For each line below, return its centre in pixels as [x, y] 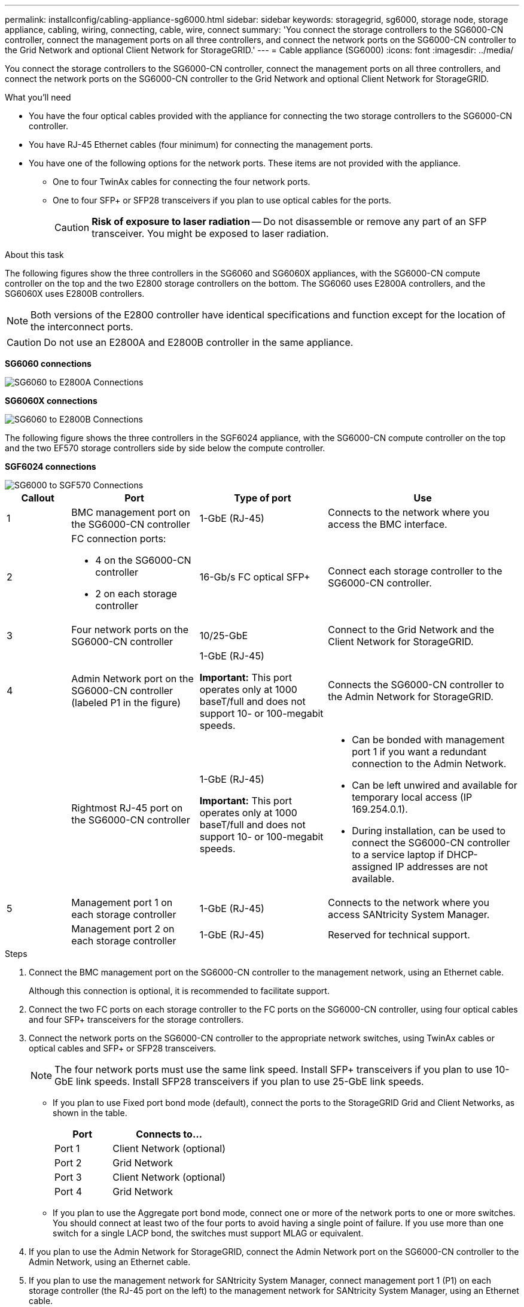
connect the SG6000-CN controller [431, 843]
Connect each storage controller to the [415, 571]
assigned [372, 867]
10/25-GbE [224, 636]
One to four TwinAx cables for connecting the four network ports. [182, 182]
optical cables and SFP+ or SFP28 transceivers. [123, 1048]
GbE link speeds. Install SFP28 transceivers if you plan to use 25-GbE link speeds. [239, 1081]
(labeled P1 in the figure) [126, 703]
